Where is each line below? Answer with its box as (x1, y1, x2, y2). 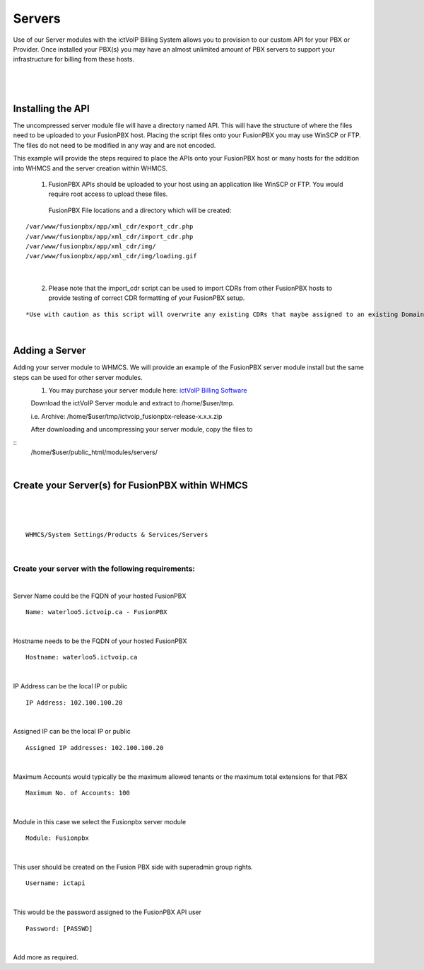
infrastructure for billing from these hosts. (13, 55, 135, 64)
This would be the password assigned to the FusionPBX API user (13, 908, 201, 916)
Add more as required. (13, 953, 78, 962)
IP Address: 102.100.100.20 (25, 698, 123, 707)
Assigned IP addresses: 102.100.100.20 (25, 744, 164, 751)
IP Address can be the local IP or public (13, 682, 128, 691)
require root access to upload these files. (48, 190, 168, 198)
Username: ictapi (25, 879, 86, 887)
